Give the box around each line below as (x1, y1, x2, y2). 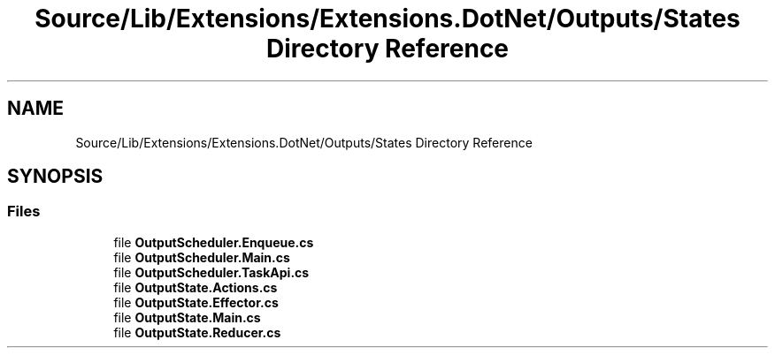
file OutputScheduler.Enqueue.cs (113, 234, 314, 250)
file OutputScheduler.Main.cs (113, 249, 290, 265)
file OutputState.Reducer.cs (113, 324, 281, 340)
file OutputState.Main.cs (113, 309, 261, 325)
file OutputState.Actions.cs (113, 279, 278, 295)
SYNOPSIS (7, 165, 104, 188)
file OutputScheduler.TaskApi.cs (113, 264, 310, 280)
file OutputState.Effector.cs (113, 294, 279, 310)
